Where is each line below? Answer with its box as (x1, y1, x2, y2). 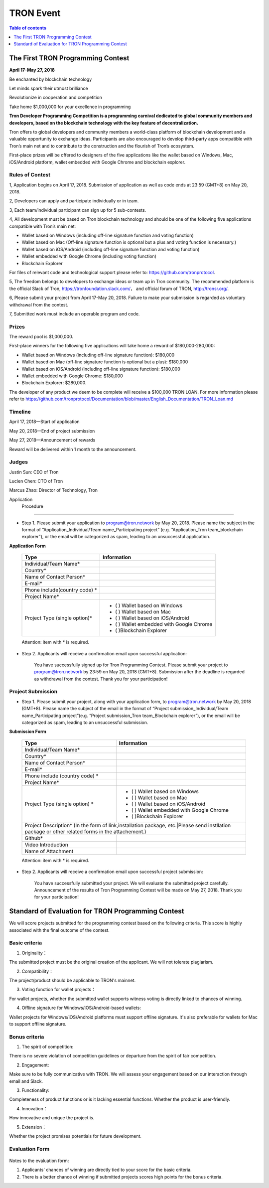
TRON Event (9, 7, 61, 18)
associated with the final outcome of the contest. (9, 927, 110, 933)
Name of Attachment (24, 848, 74, 855)
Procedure (21, 503, 43, 509)
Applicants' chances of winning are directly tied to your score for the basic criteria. (21, 1167, 192, 1173)
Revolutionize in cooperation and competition (9, 95, 102, 101)
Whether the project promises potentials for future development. (9, 1133, 142, 1139)
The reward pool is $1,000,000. (9, 334, 73, 340)
